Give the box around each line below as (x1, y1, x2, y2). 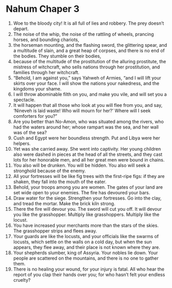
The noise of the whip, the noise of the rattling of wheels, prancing (13, 31, 154, 37)
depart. (13, 25, 29, 31)
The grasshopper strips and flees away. (13, 227, 97, 234)
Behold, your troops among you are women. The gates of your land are (13, 184, 163, 190)
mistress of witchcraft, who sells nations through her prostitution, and (13, 64, 160, 70)
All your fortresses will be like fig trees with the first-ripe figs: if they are (13, 173, 165, 179)
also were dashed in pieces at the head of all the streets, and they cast (13, 151, 163, 157)
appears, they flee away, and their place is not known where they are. (13, 244, 160, 250)
